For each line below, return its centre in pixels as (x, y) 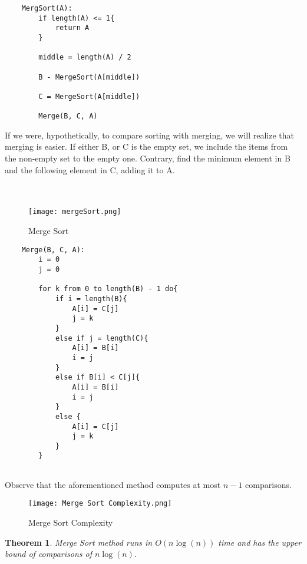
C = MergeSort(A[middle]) (89, 96)
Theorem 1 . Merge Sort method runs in (79, 542)
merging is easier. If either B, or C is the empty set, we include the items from (146, 146)
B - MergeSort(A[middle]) (89, 77)
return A (72, 28)
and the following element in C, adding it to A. (90, 169)
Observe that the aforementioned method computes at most (113, 484)
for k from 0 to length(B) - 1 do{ (108, 289)
